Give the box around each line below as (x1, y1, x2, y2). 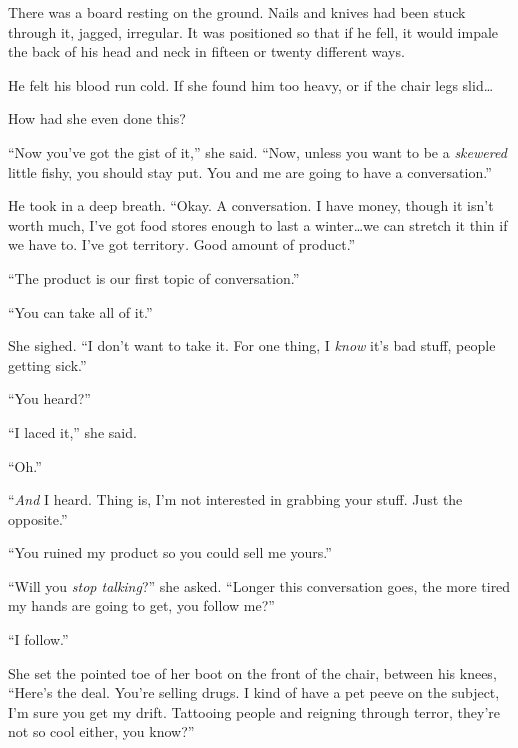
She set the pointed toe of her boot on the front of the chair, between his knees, (8, 662, 497, 683)
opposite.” (8, 508, 68, 529)
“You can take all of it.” (8, 301, 153, 322)
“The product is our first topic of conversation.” (8, 267, 300, 288)
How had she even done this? (8, 108, 186, 129)
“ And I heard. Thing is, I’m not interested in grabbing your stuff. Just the (8, 489, 463, 510)
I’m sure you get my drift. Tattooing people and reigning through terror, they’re (8, 701, 500, 722)
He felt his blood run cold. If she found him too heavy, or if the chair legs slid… (8, 74, 494, 95)
